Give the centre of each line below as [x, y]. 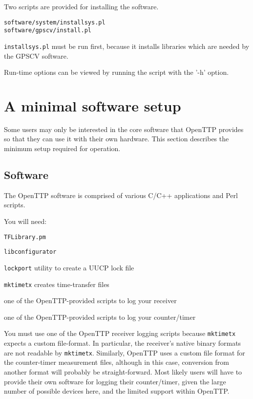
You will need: [25, 221]
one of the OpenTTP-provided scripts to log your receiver [90, 300]
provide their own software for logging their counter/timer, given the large [115, 381]
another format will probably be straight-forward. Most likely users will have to [123, 371]
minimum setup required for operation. [62, 148]
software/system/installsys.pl [55, 22]
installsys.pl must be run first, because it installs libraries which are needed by [127, 46]
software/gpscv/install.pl [48, 31]
